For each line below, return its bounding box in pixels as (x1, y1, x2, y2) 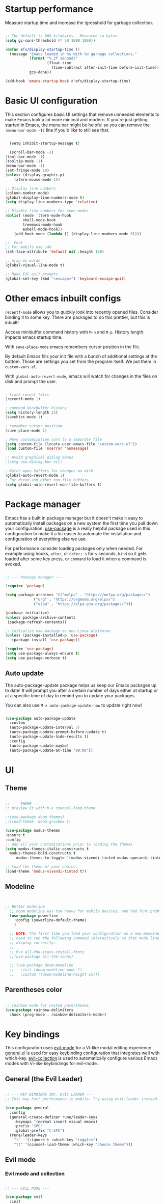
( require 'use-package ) (5, 647, 54, 652)
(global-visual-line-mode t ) (5, 263, 65, 268)
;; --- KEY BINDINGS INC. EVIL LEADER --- (5, 1092, 93, 1097)
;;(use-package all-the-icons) (9, 954, 74, 959)
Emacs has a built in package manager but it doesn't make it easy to (5, 515, 143, 521)
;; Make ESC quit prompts (5, 272, 58, 276)
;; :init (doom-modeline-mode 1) (9, 967, 82, 973)
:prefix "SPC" (14, 1123, 43, 1129)
